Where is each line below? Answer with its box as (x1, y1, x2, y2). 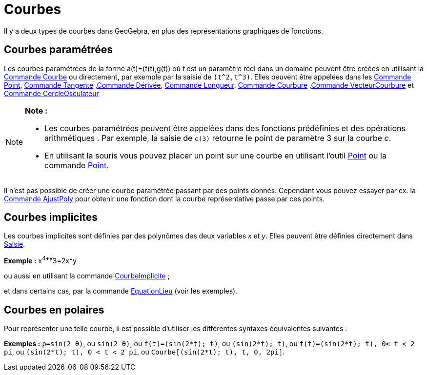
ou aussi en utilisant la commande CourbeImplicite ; (4, 272, 170, 280)
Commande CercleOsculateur (4, 89, 99, 98)
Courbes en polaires (4, 303, 104, 316)
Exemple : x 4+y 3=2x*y (4, 255, 77, 265)
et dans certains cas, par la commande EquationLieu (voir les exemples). (4, 287, 238, 296)
